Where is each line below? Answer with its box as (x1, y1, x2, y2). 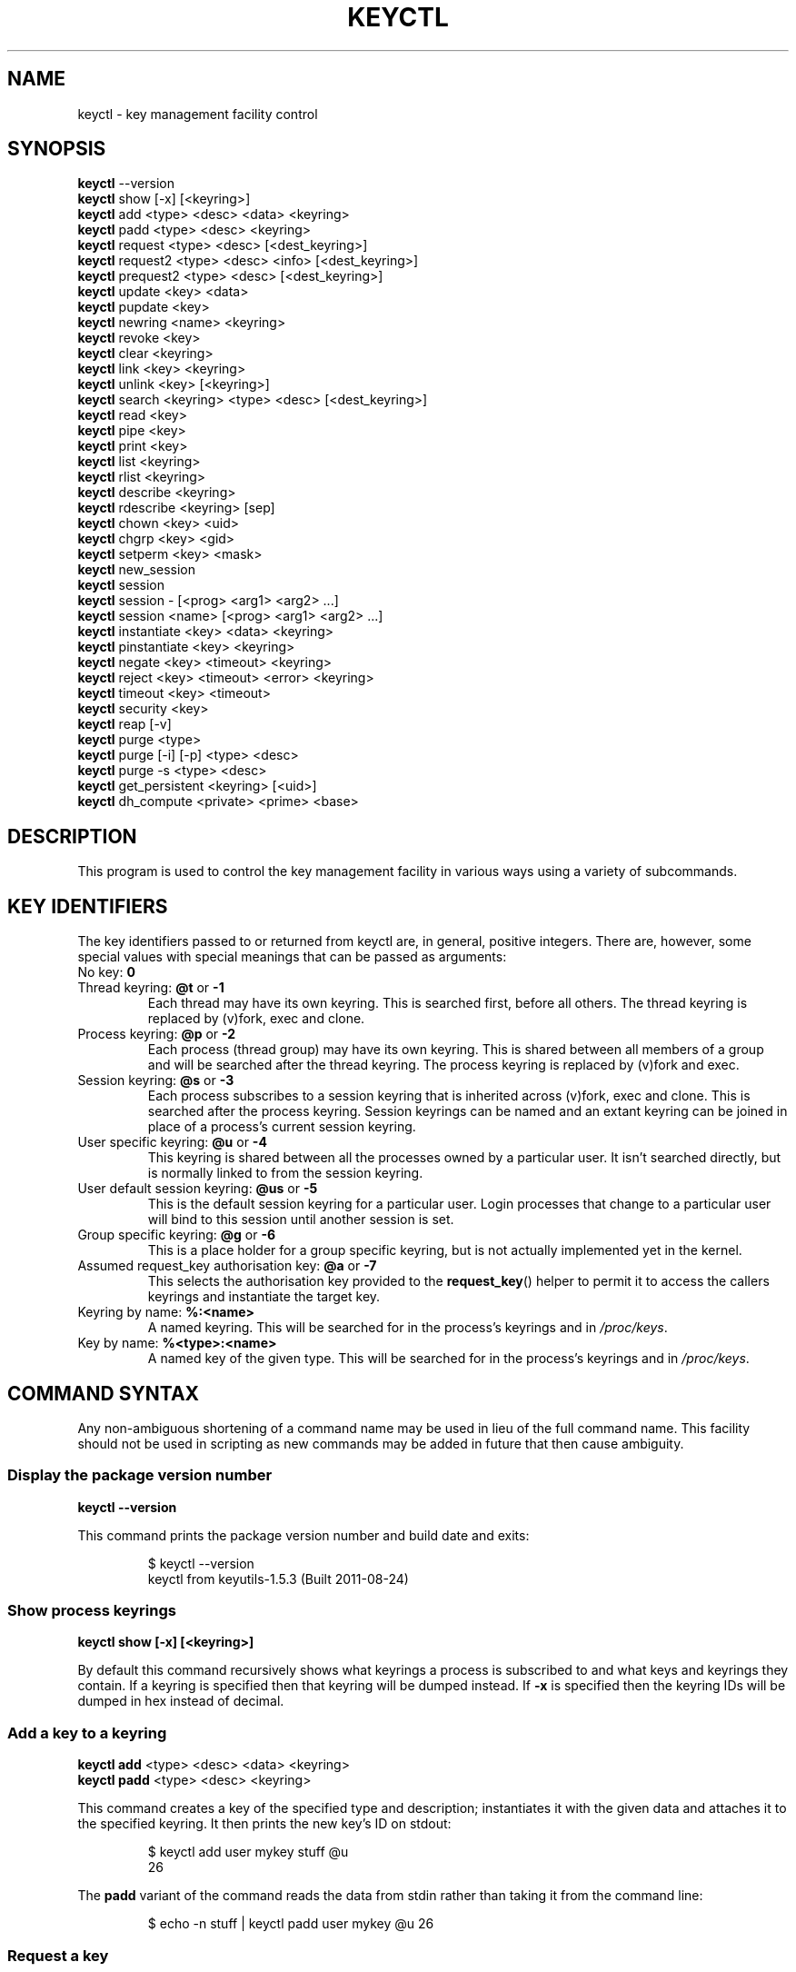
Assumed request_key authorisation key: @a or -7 (77, 1258, 377, 1274)
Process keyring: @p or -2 (77, 1026, 236, 1042)
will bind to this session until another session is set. (147, 1211, 454, 1228)
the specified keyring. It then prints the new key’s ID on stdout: (77, 1816, 452, 1832)
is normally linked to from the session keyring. (147, 1165, 423, 1181)
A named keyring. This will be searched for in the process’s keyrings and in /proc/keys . (147, 1320, 668, 1336)
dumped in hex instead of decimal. (77, 1693, 284, 1709)
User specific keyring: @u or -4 (77, 1134, 267, 1150)
